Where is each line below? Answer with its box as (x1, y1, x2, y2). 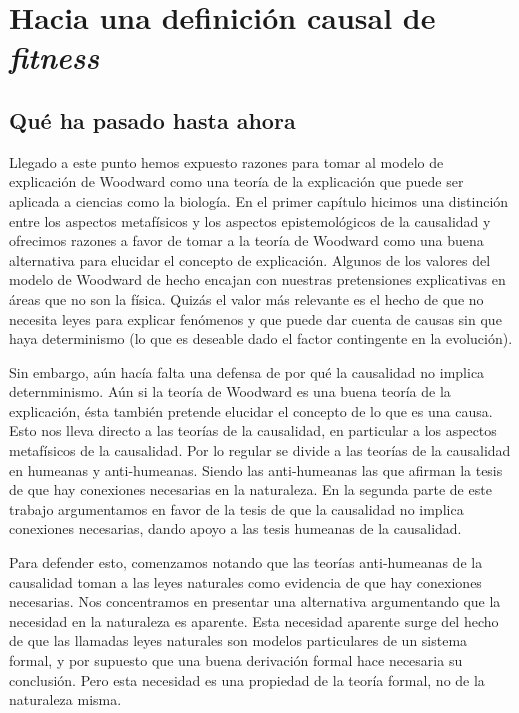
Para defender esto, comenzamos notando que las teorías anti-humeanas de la (9, 552, 483, 573)
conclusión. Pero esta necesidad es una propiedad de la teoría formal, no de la (9, 669, 485, 690)
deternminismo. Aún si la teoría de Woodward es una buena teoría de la (9, 381, 451, 402)
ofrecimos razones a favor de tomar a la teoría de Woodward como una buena (9, 230, 484, 251)
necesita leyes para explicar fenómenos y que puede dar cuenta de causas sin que (9, 308, 502, 329)
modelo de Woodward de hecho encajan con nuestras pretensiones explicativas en (9, 269, 506, 290)
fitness (9, 36, 100, 78)
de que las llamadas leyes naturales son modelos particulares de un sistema (9, 630, 468, 651)
